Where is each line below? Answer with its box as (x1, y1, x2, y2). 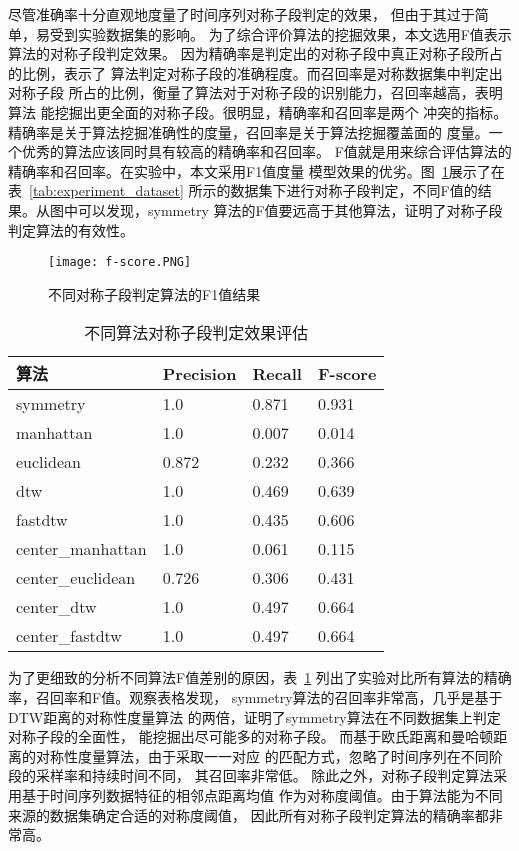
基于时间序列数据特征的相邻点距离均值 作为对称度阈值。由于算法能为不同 (21, 784, 503, 805)
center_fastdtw (16, 624, 122, 648)
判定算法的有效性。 (8, 219, 134, 240)
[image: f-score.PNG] (48, 255, 192, 270)
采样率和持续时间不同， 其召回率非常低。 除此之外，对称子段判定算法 (35, 765, 494, 786)
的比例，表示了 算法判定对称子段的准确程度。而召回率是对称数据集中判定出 (8, 62, 503, 83)
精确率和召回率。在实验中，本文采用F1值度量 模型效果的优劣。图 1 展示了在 (8, 160, 505, 181)
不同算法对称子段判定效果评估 (84, 321, 309, 345)
